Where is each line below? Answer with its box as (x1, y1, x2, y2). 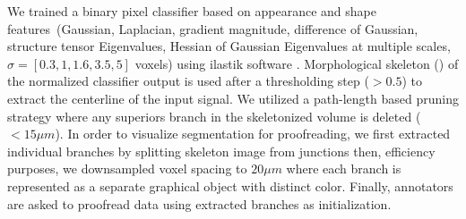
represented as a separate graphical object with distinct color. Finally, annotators (7, 176, 453, 195)
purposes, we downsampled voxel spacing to (7, 159, 247, 178)
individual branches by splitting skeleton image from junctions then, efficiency (7, 141, 436, 160)
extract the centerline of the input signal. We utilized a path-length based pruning (7, 88, 459, 107)
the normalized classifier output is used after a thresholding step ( (7, 72, 369, 90)
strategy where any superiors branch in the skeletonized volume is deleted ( (7, 106, 421, 125)
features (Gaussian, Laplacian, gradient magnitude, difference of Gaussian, (7, 19, 419, 38)
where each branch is (286, 159, 401, 178)
